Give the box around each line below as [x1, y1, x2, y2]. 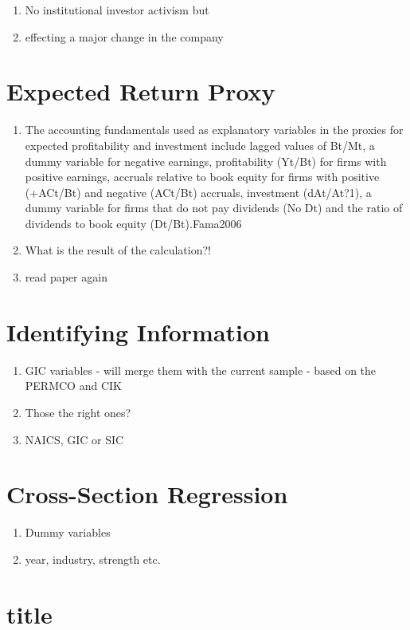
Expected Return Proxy [6, 75, 275, 108]
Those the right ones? [25, 404, 131, 420]
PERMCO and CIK [25, 377, 122, 394]
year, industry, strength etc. [25, 550, 161, 567]
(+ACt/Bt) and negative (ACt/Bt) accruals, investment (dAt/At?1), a [25, 183, 372, 200]
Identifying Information [6, 315, 270, 348]
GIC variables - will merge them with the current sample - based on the [25, 361, 377, 378]
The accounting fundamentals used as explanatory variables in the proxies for [25, 121, 404, 138]
